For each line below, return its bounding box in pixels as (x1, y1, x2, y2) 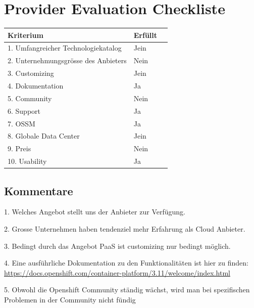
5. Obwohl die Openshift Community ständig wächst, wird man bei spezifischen (4, 284, 250, 295)
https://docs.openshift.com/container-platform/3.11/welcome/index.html (4, 267, 230, 278)
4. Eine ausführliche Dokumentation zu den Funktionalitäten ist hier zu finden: (4, 257, 248, 268)
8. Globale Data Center (8, 130, 80, 141)
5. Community (8, 93, 52, 103)
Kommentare (4, 183, 73, 198)
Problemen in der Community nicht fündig (4, 294, 136, 304)
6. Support (8, 105, 41, 116)
